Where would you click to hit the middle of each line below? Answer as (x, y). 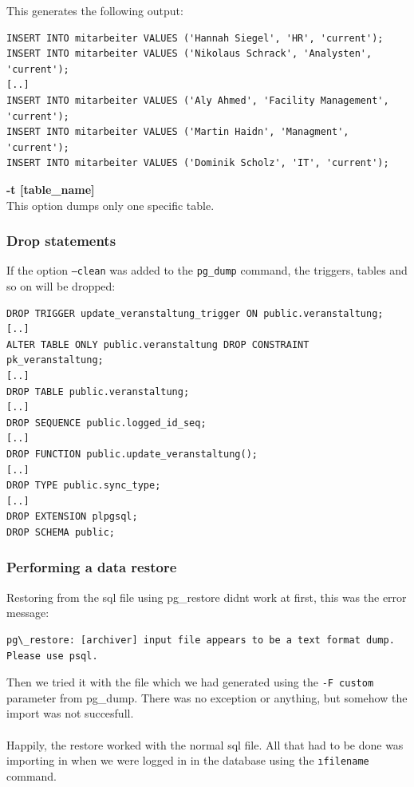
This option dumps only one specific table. (110, 205)
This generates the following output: (95, 10)
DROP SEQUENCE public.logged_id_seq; (106, 423)
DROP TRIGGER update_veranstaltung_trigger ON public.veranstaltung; (195, 313)
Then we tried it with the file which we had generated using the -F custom (190, 682)
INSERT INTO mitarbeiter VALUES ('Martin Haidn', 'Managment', (178, 132)
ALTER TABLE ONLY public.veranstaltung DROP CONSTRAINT (158, 344)
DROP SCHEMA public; (61, 532)
